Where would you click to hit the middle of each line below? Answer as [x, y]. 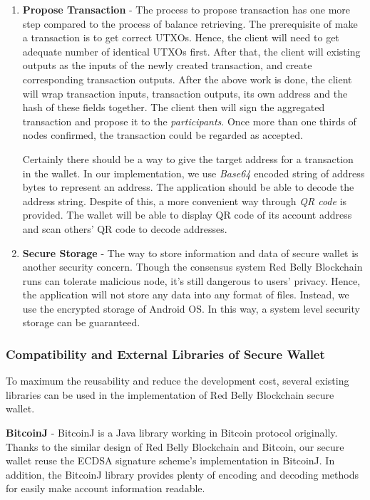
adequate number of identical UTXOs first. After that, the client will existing [191, 51]
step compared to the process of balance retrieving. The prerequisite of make [190, 23]
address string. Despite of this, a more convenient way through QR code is [185, 200]
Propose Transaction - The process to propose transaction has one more [186, 9]
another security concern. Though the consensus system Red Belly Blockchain [192, 267]
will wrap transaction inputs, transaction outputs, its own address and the [185, 93]
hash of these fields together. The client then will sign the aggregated [174, 107]
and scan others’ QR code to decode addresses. [125, 228]
